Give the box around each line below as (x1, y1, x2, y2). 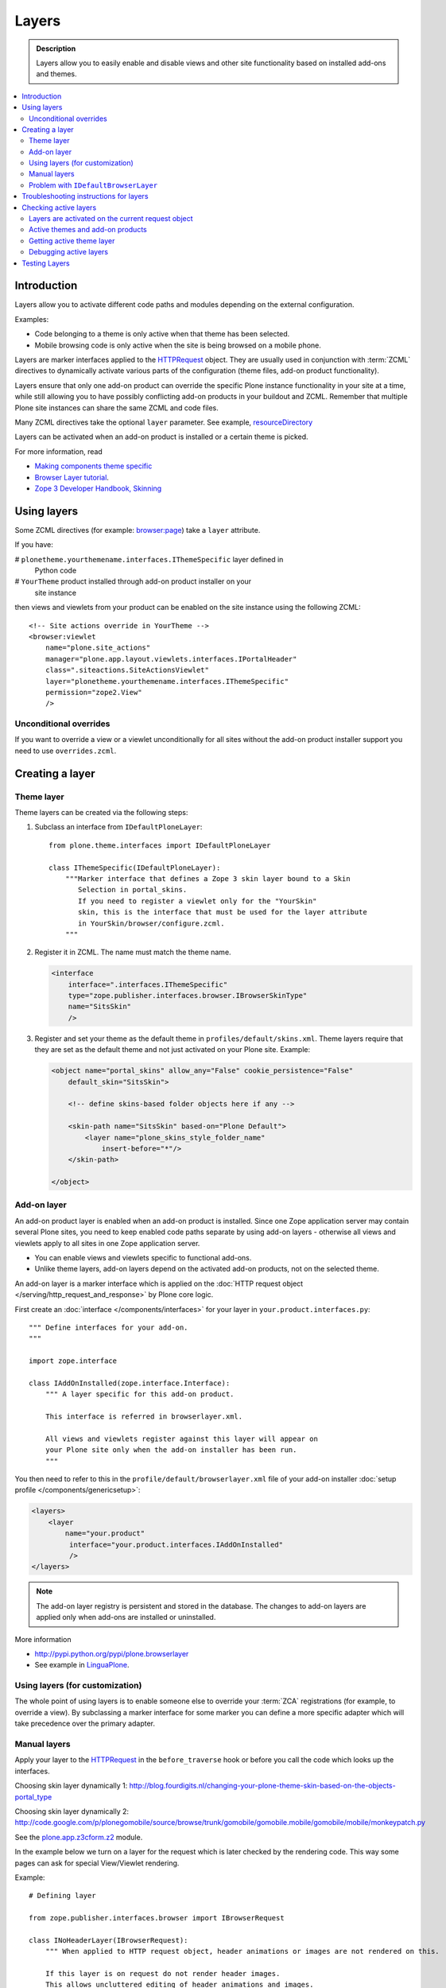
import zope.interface (29, 1357, 118, 1365)
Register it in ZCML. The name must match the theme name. (34, 947, 231, 957)
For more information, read (14, 446, 103, 456)
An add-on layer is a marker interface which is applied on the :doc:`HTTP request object (14, 1279, 304, 1288)
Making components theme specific (34, 461, 153, 471)
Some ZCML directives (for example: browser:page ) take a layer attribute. (14, 525, 261, 534)
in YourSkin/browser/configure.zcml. (78, 918, 226, 928)
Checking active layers (21, 203, 97, 212)
